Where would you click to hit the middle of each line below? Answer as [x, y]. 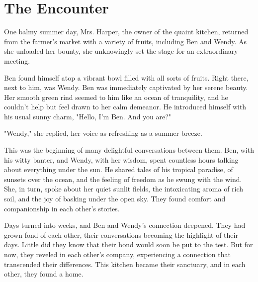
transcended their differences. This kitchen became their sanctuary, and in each [125, 264]
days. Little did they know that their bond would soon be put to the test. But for [129, 244]
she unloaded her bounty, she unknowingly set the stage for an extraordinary [121, 51]
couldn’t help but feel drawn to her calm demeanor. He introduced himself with [125, 107]
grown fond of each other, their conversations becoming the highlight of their [121, 235]
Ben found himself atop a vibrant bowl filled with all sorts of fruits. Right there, [126, 77]
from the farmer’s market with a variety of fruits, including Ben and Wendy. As [125, 41]
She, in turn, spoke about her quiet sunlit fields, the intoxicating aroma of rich [124, 189]
